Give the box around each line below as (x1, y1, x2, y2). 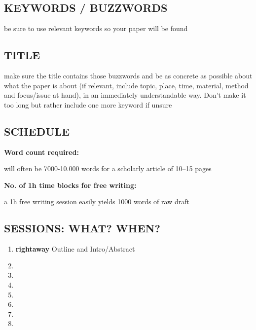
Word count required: (4, 147, 79, 157)
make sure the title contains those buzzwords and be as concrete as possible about (4, 71, 253, 80)
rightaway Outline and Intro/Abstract (15, 244, 135, 254)
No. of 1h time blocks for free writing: (4, 180, 137, 190)
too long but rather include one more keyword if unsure (4, 99, 172, 110)
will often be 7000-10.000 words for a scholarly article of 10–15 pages (4, 163, 212, 174)
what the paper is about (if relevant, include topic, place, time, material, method (4, 80, 249, 90)
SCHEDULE (4, 123, 70, 139)
